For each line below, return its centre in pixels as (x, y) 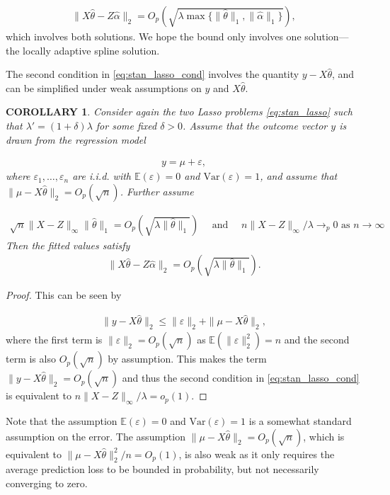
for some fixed (126, 125)
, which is (324, 436)
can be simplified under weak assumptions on (104, 87)
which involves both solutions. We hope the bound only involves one (154, 36)
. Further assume (157, 191)
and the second (317, 340)
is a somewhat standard (300, 420)
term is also (31, 359)
